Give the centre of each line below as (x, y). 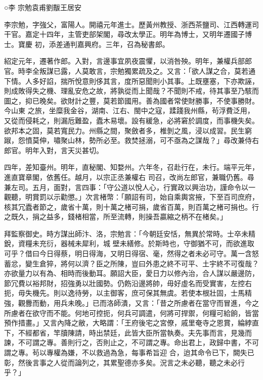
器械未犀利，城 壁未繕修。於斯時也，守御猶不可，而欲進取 (157, 243)
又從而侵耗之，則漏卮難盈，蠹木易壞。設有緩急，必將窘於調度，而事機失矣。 (131, 120)
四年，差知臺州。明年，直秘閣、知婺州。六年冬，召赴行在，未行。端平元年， (131, 167)
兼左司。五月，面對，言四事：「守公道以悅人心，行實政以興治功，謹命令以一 (130, 187)
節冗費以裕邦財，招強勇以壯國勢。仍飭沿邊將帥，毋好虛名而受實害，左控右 (128, 283)
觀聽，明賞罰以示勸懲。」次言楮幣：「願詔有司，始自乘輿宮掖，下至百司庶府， (131, 197)
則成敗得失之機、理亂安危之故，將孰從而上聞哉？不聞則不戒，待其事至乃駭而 (131, 91)
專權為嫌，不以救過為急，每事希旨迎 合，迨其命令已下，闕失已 (150, 352)
